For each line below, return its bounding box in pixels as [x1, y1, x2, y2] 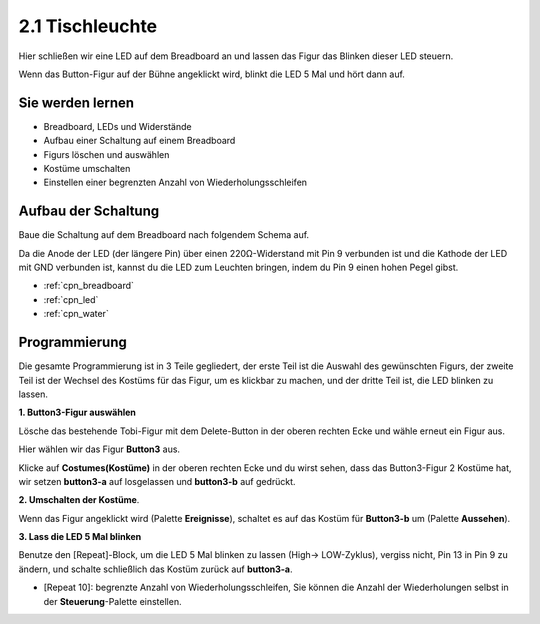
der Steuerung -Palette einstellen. [43, 595, 182, 607]
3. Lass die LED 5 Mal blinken [18, 531, 142, 543]
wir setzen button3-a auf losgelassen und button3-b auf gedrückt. [18, 475, 296, 487]
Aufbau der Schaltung [18, 203, 160, 220]
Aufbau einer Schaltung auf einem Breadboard [43, 135, 236, 147]
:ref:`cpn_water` [43, 308, 109, 320]
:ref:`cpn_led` [43, 293, 99, 305]
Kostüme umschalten [43, 163, 131, 175]
